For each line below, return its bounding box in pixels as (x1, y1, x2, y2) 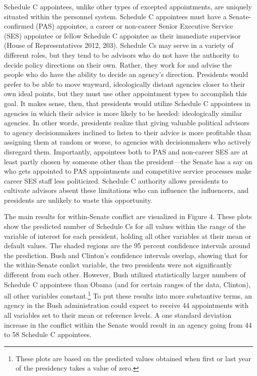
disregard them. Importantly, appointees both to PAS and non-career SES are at (4, 146, 248, 156)
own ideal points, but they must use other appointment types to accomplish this (4, 88, 247, 99)
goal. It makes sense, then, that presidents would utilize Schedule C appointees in (4, 98, 251, 108)
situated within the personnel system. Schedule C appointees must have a (4, 11, 227, 21)
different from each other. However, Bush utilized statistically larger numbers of (4, 269, 246, 280)
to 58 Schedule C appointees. (4, 329, 92, 339)
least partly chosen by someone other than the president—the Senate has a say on (4, 156, 253, 166)
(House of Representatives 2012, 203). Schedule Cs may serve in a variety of (4, 40, 234, 50)
